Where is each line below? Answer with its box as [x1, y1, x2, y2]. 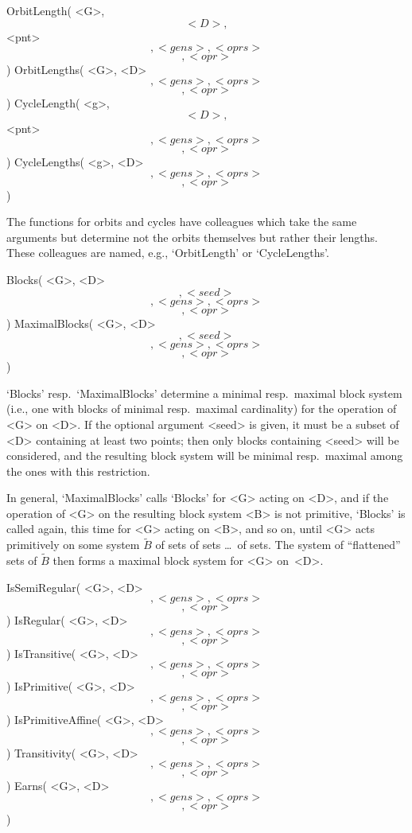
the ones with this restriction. [6, 462, 150, 479]
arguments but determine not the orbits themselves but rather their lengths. [6, 228, 378, 245]
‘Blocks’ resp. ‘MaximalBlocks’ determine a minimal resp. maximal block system [6, 384, 402, 401]
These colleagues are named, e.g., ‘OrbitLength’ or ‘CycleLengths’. [6, 244, 329, 261]
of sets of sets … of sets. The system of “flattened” [155, 536, 401, 553]
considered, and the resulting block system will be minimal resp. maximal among [6, 447, 403, 464]
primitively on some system [6, 536, 140, 553]
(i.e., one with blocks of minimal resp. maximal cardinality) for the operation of [6, 400, 397, 417]
